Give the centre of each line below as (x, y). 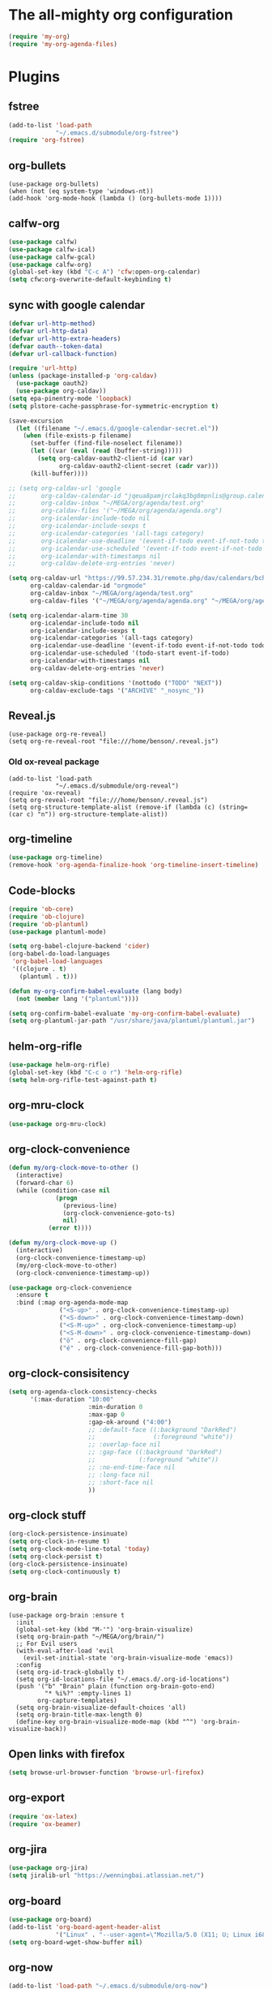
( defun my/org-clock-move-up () (63, 1243)
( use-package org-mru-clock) (57, 1124)
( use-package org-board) (50, 1919)
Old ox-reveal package (54, 762)
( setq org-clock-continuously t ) (65, 1571)
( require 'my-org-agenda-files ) (63, 44)
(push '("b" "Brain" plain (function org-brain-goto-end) (116, 1686)
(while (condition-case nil (63, 1190)
